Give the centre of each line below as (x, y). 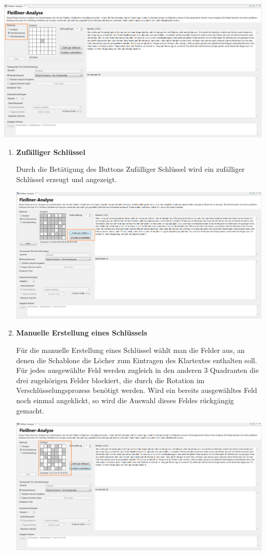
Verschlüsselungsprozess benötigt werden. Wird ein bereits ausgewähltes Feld (137, 390)
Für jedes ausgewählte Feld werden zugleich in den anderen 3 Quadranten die (137, 370)
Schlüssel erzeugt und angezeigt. (66, 179)
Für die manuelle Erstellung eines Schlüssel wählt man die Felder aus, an (130, 350)
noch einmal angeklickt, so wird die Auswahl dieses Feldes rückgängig (125, 400)
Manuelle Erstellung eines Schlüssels (82, 333)
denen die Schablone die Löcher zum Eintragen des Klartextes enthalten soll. (137, 360)
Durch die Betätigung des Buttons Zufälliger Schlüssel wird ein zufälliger (130, 169)
